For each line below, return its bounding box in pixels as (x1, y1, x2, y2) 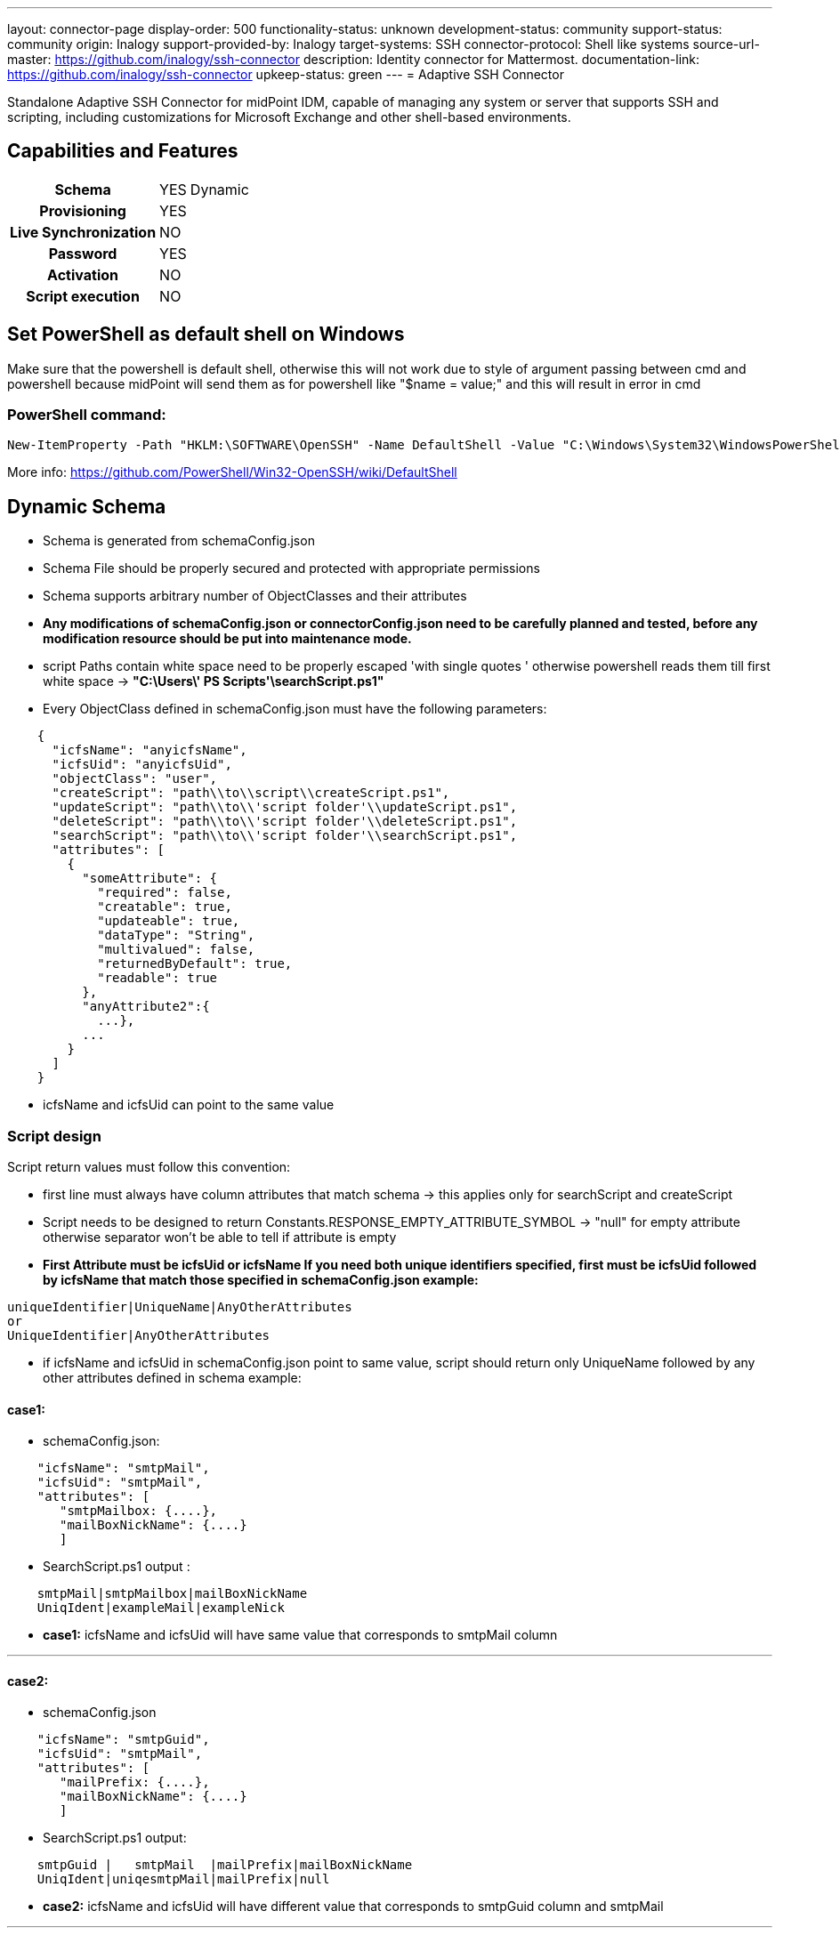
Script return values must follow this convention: (7, 1159, 291, 1175)
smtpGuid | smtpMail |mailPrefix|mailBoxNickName (36, 1858, 413, 1873)
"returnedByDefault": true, (97, 956, 293, 972)
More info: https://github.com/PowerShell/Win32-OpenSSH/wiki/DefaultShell (7, 464, 457, 480)
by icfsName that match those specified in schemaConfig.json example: (43, 1272, 479, 1288)
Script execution (26, 286, 140, 305)
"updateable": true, (97, 914, 240, 929)
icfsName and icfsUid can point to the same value (43, 1097, 335, 1113)
